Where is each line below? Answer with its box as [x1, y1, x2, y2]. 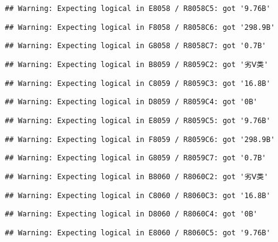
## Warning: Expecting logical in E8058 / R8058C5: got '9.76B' [5, 4, 271, 13]
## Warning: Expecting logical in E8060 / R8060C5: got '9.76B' [5, 228, 271, 237]
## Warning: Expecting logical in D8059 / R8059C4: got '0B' [5, 98, 258, 107]
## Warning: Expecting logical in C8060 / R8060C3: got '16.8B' [5, 191, 271, 200]
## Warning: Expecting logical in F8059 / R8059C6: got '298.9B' [5, 135, 275, 144]
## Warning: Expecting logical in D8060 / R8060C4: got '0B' [5, 210, 258, 219]
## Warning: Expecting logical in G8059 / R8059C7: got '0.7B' [5, 154, 266, 163]
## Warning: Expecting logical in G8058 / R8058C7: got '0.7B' [5, 41, 266, 51]
